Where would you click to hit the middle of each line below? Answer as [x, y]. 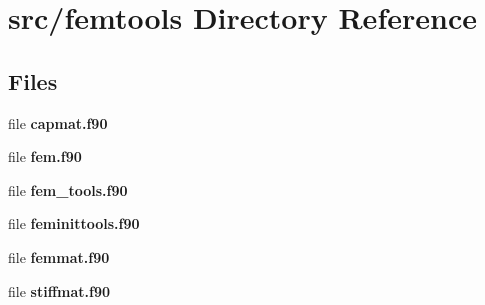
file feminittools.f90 [74, 223]
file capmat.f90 [58, 122]
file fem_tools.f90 [68, 189]
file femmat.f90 [59, 256]
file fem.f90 [45, 156]
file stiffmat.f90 [59, 290]
